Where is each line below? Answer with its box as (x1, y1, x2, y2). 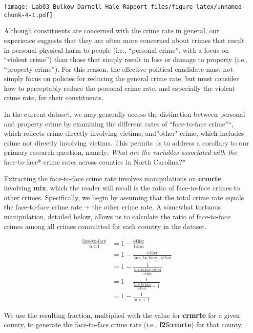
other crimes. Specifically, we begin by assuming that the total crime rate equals (4, 192, 244, 202)
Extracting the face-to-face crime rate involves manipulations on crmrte (4, 173, 222, 183)
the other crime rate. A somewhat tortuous (92, 202, 221, 212)
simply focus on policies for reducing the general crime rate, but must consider (4, 73, 239, 83)
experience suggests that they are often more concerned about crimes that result (4, 35, 245, 45)
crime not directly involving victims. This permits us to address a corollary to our (4, 137, 249, 147)
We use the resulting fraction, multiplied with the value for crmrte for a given (4, 310, 240, 320)
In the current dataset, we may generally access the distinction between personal (4, 109, 245, 119)
